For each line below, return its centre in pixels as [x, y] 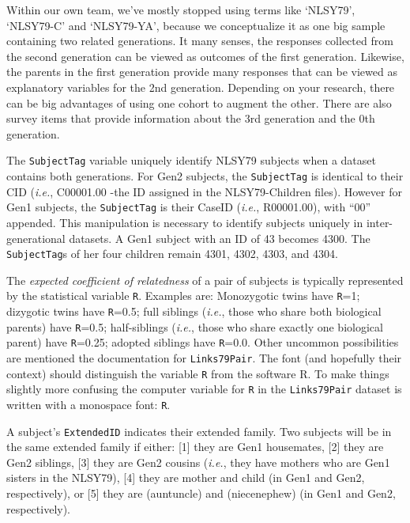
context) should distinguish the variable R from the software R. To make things [198, 373]
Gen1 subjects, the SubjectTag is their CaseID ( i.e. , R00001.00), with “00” [189, 207]
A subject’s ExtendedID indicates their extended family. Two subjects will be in [199, 431]
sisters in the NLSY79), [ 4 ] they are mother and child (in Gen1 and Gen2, [186, 478]
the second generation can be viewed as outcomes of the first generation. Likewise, [205, 56]
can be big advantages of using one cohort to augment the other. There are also [199, 102]
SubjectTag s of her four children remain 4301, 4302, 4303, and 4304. [172, 254]
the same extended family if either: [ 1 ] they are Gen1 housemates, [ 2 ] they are [195, 447]
